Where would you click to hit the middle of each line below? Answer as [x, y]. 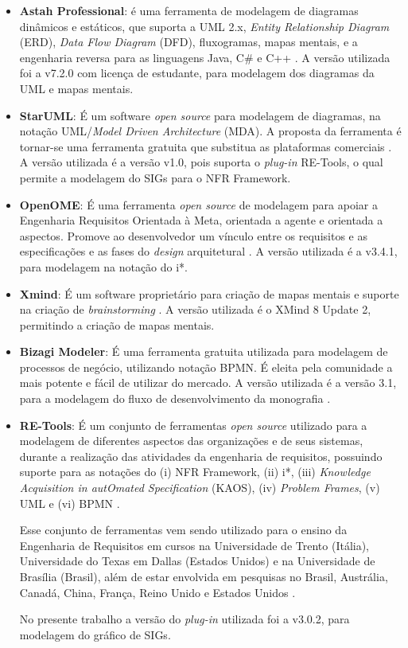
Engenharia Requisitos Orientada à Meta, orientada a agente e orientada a [201, 220]
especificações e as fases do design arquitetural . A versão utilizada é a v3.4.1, [208, 251]
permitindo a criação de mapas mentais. [117, 324]
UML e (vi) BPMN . [70, 503]
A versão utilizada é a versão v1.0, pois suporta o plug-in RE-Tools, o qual [201, 162]
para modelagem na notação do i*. [104, 266]
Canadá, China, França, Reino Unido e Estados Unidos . [157, 592]
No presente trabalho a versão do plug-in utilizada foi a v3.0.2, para [185, 619]
